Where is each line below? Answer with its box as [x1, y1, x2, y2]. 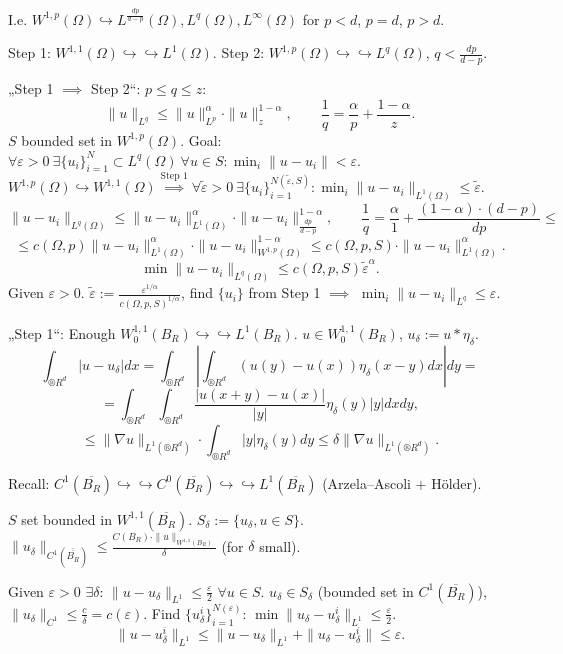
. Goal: [180, 129, 222, 150]
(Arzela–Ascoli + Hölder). [322, 472, 482, 493]
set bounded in [21, 508, 112, 529]
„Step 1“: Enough [8, 322, 116, 343]
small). [259, 535, 301, 556]
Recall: [8, 472, 50, 493]
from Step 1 [248, 282, 321, 303]
